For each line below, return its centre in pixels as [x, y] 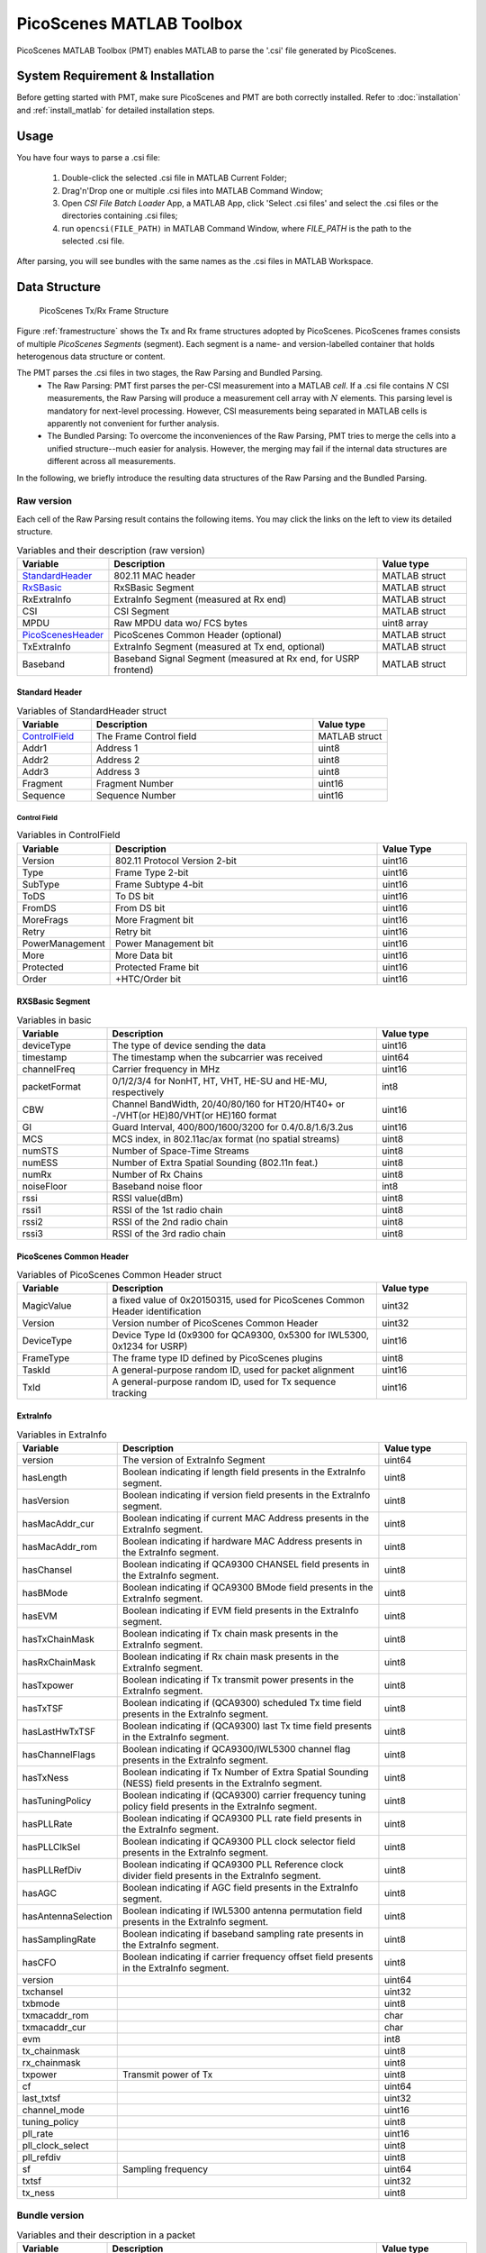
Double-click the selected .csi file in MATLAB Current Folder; [174, 178]
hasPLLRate [47, 1823]
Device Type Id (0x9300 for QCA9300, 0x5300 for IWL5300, [240, 1336]
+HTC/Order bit [148, 979]
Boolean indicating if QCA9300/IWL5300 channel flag [236, 1748]
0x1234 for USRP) [150, 1346]
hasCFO [39, 1962]
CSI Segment [142, 611]
